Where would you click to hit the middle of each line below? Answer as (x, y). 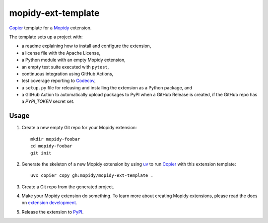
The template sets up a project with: (46, 37)
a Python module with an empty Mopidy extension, (74, 60)
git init (41, 153)
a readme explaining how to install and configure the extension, (86, 46)
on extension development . (49, 203)
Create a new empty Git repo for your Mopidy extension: (79, 128)
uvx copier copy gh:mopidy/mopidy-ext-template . (92, 176)
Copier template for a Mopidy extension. (50, 28)
